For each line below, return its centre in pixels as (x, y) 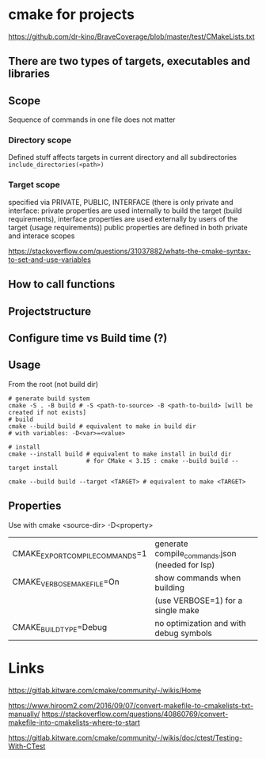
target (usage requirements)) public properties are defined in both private (128, 227)
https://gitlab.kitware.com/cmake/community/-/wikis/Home (105, 690)
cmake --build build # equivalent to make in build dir (102, 426)
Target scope (34, 185)
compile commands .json (195, 554)
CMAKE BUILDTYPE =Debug (60, 628)
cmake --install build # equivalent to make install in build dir (120, 454)
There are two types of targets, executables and (129, 61)
